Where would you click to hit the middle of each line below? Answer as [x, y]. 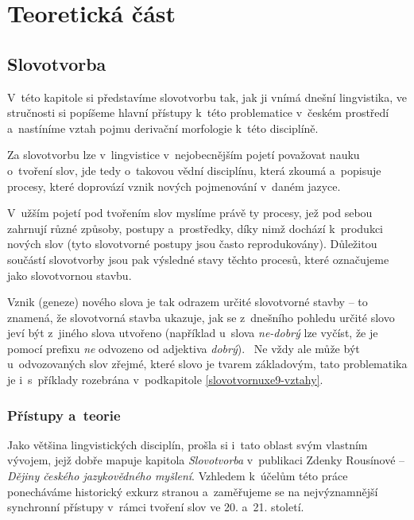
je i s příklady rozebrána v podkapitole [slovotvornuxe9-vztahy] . [165, 380]
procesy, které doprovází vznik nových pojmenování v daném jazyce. [174, 186]
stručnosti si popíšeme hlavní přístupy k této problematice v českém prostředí [198, 113]
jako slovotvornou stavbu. [70, 275]
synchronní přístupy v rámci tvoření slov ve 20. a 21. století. [156, 507]
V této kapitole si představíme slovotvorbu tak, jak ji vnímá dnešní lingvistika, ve [207, 97]
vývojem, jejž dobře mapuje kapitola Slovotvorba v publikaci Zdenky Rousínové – [206, 460]
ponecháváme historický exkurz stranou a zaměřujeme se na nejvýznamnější [193, 491]
